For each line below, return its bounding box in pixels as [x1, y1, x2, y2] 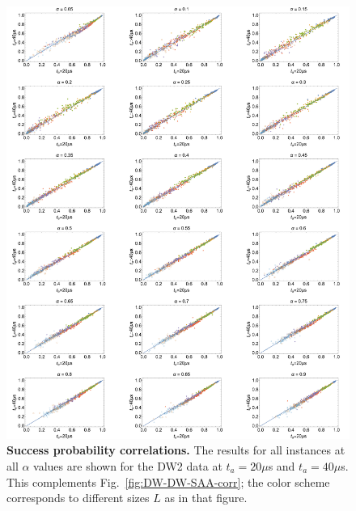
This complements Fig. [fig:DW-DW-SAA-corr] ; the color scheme [6, 473, 330, 490]
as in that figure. [164, 489, 248, 506]
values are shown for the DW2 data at [33, 458, 222, 475]
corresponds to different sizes [6, 489, 150, 506]
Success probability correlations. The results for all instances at [6, 441, 345, 458]
